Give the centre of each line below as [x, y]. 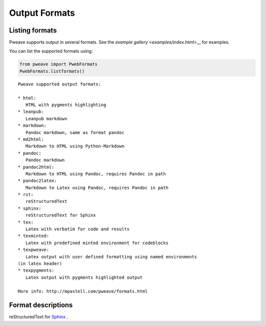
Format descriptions [41, 305]
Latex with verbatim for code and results [78, 229]
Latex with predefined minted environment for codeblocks [97, 243]
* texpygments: [36, 271]
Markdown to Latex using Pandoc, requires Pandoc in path [97, 188]
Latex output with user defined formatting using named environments [111, 257]
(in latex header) [40, 263]
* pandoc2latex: [37, 181]
